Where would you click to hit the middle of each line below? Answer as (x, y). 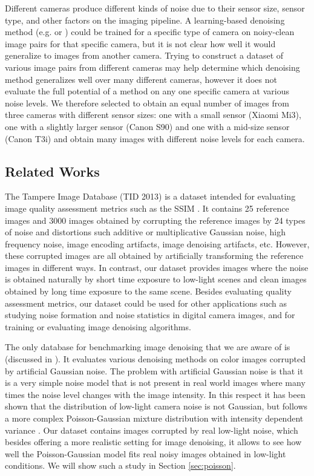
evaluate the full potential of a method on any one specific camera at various (147, 91)
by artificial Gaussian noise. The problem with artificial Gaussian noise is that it (154, 370)
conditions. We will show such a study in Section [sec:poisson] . (120, 465)
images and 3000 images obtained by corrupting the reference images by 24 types (155, 220)
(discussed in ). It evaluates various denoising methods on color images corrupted (155, 359)
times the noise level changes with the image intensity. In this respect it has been (155, 394)
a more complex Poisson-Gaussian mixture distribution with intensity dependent (154, 418)
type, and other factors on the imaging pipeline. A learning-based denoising (145, 20)
